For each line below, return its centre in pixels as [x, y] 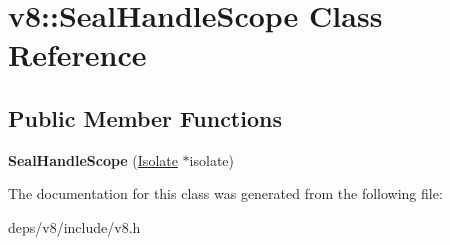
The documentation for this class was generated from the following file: [225, 193]
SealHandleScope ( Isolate [93, 159]
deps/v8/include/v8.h [74, 226]
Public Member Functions [145, 117]
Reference [77, 54]
